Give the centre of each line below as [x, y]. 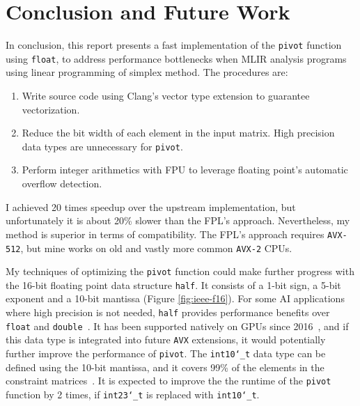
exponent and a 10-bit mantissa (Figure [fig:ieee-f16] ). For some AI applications [175, 298]
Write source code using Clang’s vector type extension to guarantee [166, 96]
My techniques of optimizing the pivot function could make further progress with [180, 271]
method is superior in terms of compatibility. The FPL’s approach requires [165, 234]
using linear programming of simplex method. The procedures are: [147, 72]
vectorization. [51, 109]
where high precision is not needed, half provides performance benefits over [168, 312]
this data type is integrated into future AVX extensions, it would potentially [166, 339]
